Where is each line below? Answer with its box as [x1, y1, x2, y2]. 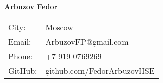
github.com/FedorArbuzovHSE [45, 64, 155, 76]
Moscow [45, 21, 73, 33]
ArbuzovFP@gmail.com [45, 35, 129, 47]
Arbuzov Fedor [4, 1, 58, 11]
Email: [8, 35, 31, 47]
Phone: [8, 50, 33, 62]
